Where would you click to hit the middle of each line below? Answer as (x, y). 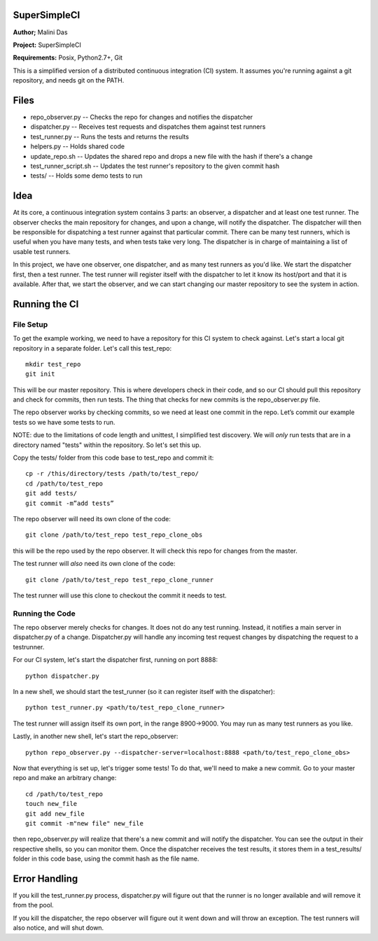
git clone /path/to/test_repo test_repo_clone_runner (119, 580)
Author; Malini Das (40, 32)
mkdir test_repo (53, 364)
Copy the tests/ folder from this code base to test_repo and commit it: (113, 458)
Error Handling (45, 878)
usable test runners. (42, 251)
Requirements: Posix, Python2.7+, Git (68, 58)
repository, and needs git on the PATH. (69, 80)
